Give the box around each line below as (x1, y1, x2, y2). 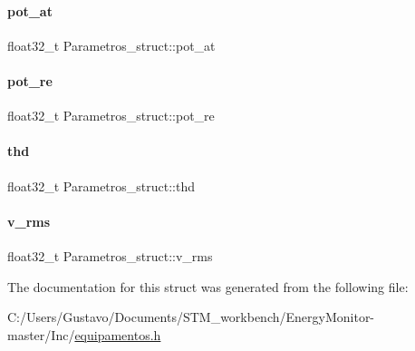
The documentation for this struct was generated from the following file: (7, 277, 409, 296)
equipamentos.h (74, 325, 161, 344)
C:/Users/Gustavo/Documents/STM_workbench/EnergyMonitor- (7, 307, 375, 327)
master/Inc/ (7, 325, 75, 344)
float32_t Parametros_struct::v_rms (7, 246, 213, 265)
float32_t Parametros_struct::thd (7, 176, 195, 195)
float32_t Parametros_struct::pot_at (7, 35, 216, 54)
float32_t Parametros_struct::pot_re (7, 106, 215, 125)
